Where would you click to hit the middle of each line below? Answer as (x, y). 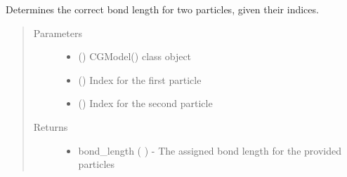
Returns (51, 126)
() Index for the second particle (145, 103)
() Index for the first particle (140, 79)
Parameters (58, 33)
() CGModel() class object (135, 56)
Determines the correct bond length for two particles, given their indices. (162, 9)
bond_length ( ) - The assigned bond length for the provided (210, 150)
